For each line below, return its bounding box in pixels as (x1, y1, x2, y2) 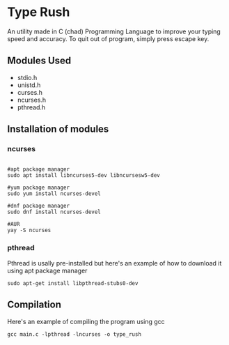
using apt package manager (7, 266, 88, 275)
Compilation (7, 299, 61, 311)
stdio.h (17, 73, 38, 82)
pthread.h (17, 102, 46, 112)
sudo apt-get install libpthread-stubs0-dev (7, 279, 139, 286)
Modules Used (7, 55, 72, 67)
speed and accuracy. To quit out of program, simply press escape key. (7, 34, 210, 43)
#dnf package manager (7, 203, 70, 210)
